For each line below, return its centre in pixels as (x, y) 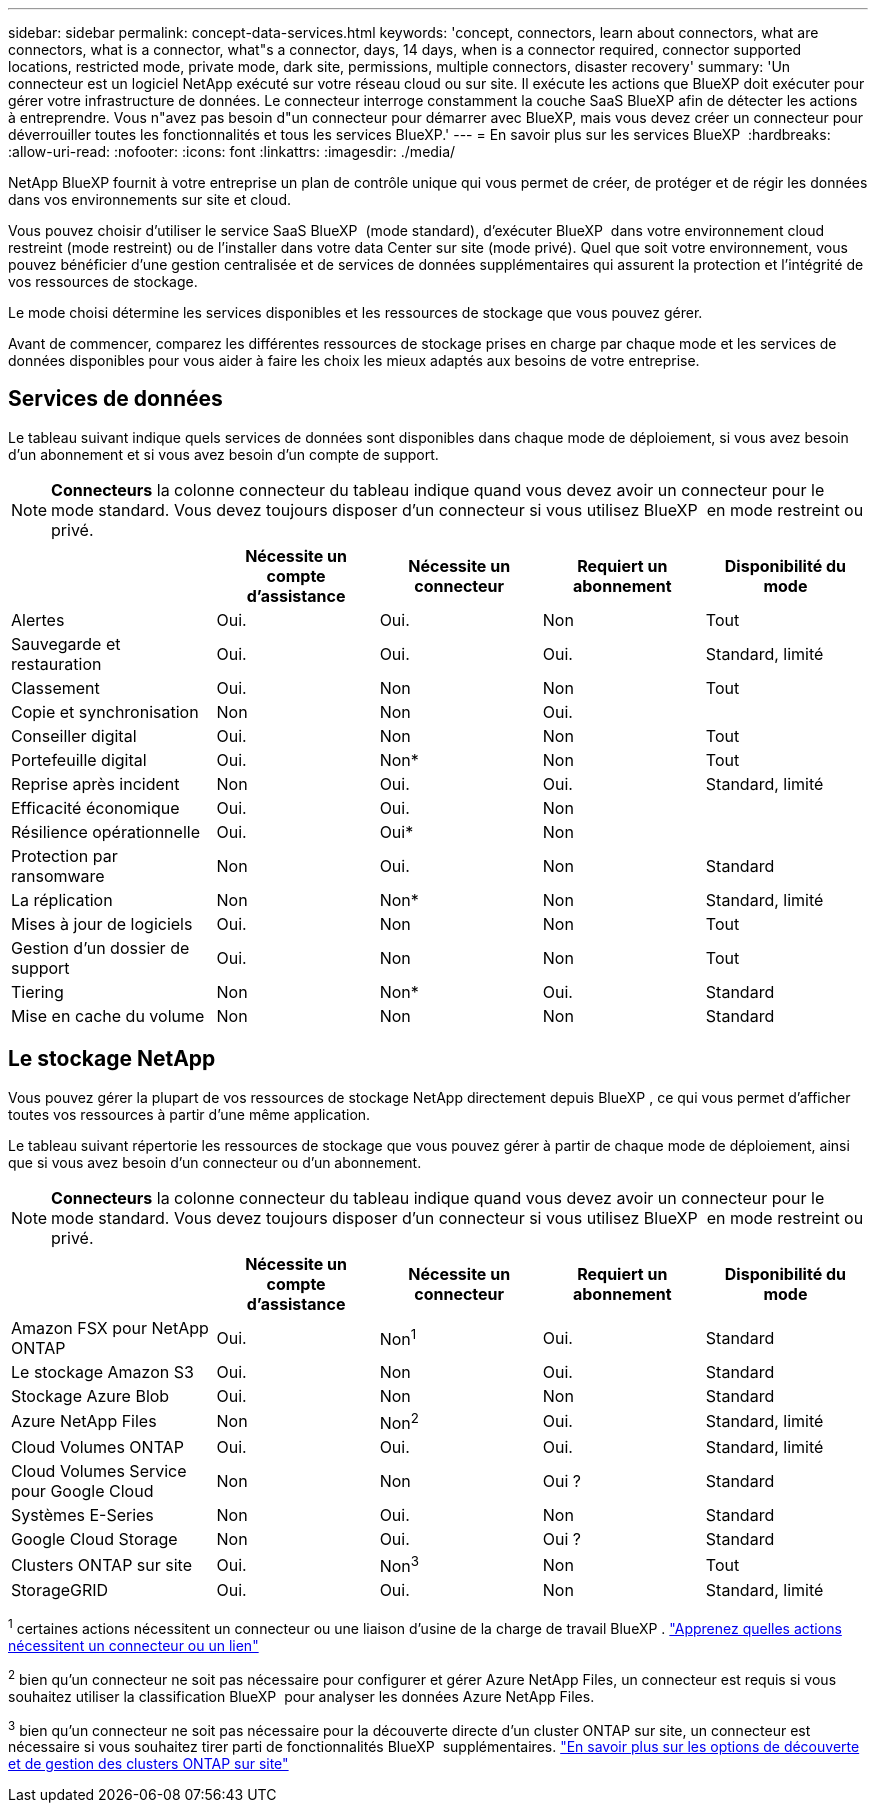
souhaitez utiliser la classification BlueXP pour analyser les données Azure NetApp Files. (301, 1696)
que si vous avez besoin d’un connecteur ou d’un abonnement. (215, 1162)
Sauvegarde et (66, 643)
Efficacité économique (95, 807)
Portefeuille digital (79, 759)
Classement (55, 687)
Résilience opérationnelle (105, 831)
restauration (56, 663)
